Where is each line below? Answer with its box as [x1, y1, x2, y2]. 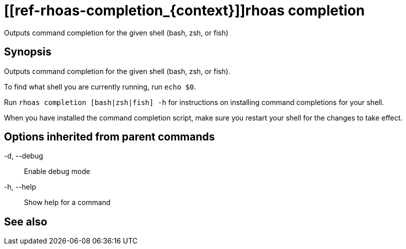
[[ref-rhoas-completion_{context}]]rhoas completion [4, 2, 365, 19]
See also [4, 215, 47, 228]
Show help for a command [24, 198, 110, 207]
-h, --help [4, 182, 36, 191]
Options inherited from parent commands [4, 130, 215, 143]
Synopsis [4, 45, 51, 58]
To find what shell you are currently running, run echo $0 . [4, 82, 196, 91]
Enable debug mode [24, 167, 90, 176]
